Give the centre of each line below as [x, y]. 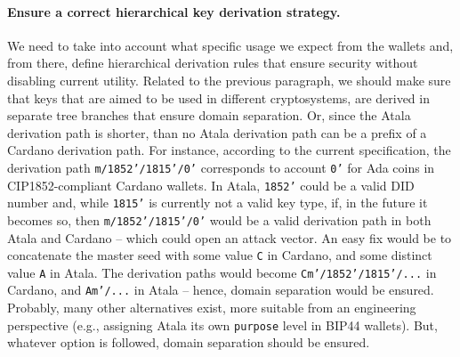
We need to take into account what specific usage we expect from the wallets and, [230, 45]
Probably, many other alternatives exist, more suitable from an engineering [212, 308]
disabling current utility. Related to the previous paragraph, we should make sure [229, 80]
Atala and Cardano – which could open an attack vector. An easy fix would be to [230, 237]
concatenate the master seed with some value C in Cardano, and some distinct [220, 255]
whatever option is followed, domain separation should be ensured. [189, 342]
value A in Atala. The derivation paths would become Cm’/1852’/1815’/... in [222, 272]
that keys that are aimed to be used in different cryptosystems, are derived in [218, 97]
